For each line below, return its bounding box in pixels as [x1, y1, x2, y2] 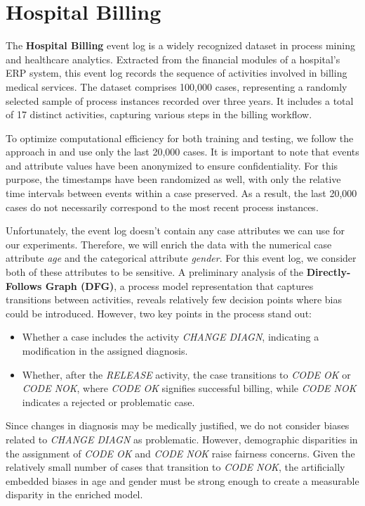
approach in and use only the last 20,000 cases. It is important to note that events [6, 144, 359, 159]
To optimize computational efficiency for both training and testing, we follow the [6, 130, 354, 145]
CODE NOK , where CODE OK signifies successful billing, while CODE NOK [22, 381, 357, 396]
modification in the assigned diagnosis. [22, 343, 188, 358]
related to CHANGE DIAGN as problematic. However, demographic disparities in [6, 431, 358, 446]
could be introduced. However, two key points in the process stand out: [6, 305, 312, 320]
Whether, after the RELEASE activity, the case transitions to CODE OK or [22, 367, 351, 381]
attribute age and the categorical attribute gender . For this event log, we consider [6, 251, 357, 265]
